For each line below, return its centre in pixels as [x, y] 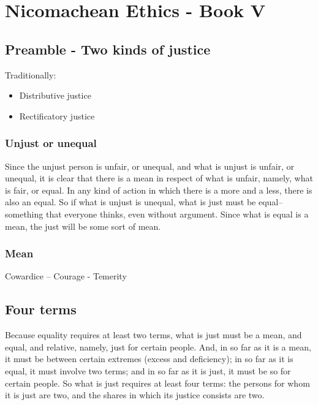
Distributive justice [55, 95]
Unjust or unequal [51, 143]
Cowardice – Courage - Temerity [66, 276]
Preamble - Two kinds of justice [108, 49]
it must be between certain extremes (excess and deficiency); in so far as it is [149, 359]
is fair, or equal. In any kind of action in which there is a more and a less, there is [159, 190]
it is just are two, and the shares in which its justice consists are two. [135, 395]
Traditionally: [31, 74]
